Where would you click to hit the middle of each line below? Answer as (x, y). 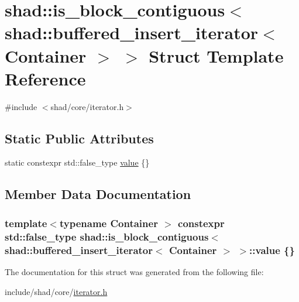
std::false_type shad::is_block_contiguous (107, 236)
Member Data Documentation (98, 194)
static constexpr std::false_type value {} (77, 162)
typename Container (109, 223)
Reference (45, 78)
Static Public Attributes (79, 138)
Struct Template (216, 55)
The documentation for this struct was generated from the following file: (134, 271)
